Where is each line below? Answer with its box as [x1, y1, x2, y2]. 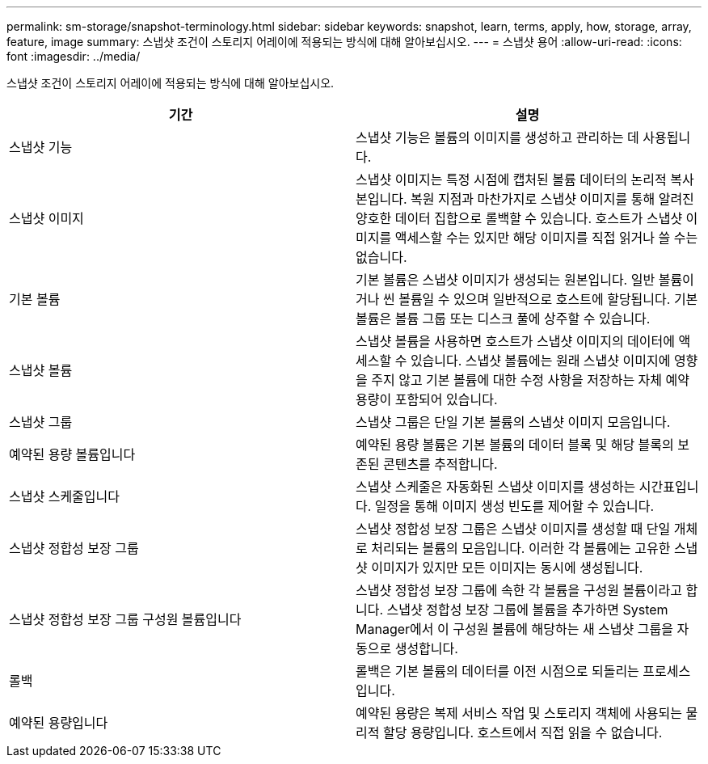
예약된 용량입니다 [9, 715, 108, 731]
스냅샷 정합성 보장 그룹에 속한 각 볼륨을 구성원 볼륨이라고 [356, 582, 683, 598]
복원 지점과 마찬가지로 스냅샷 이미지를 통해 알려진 [410, 191, 694, 207]
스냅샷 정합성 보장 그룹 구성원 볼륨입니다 [9, 611, 242, 627]
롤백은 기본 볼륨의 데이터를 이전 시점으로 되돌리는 [356, 663, 639, 679]
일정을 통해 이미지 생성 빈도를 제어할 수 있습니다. [374, 498, 655, 514]
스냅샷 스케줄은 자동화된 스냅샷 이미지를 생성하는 [356, 479, 636, 495]
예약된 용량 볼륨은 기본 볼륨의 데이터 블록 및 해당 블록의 [356, 437, 674, 453]
